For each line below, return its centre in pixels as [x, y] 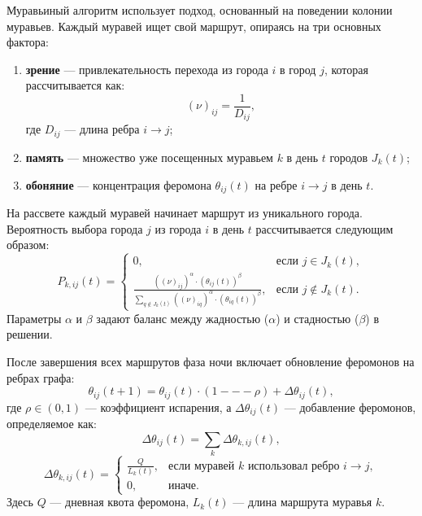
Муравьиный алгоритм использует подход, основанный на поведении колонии [200, 10]
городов [349, 157]
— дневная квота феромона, [120, 502]
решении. [30, 334]
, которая [346, 69]
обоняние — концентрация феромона [118, 184]
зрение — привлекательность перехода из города [147, 69]
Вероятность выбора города [75, 228]
